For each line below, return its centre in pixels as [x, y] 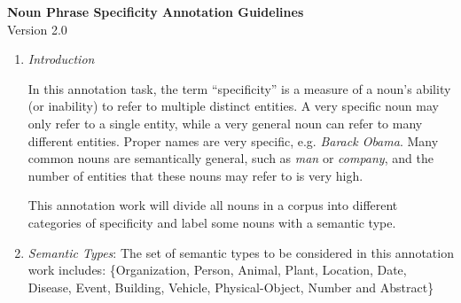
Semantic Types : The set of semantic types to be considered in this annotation [241, 252]
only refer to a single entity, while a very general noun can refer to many [225, 123]
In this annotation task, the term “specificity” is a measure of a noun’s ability [239, 88]
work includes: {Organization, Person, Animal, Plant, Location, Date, [217, 270]
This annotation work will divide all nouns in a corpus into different [213, 205]
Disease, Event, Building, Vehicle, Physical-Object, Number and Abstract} [231, 287]
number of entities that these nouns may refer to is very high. [195, 175]
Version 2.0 [37, 29]
